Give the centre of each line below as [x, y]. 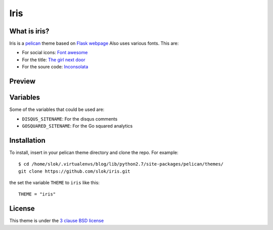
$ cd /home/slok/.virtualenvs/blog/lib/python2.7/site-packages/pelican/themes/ [121, 164]
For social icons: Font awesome [55, 53]
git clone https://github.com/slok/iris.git [75, 171]
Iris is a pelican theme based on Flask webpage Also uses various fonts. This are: [94, 44]
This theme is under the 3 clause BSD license [57, 221]
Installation [27, 140]
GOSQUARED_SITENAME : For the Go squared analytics [77, 126]
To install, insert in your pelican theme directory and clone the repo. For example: [94, 152]
